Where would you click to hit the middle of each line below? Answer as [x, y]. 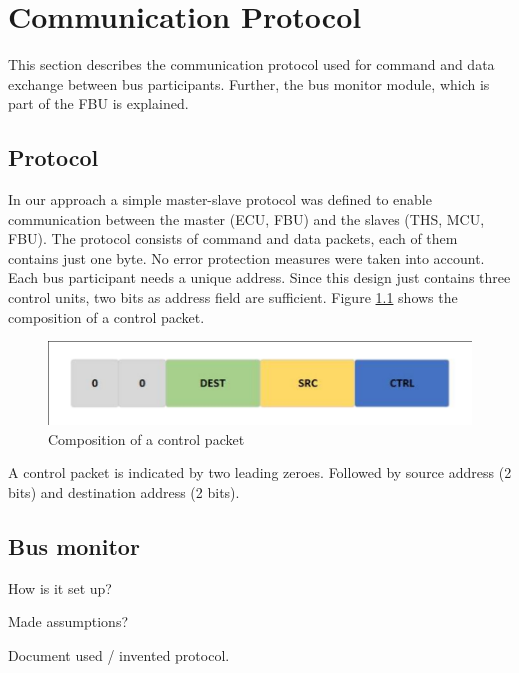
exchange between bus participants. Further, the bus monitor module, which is [249, 83]
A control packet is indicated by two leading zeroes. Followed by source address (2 [260, 472]
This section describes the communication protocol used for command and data [251, 64]
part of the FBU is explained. [98, 103]
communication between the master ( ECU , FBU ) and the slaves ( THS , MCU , [246, 218]
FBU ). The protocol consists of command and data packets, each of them [233, 238]
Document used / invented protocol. [119, 654]
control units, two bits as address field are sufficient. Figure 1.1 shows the [233, 297]
